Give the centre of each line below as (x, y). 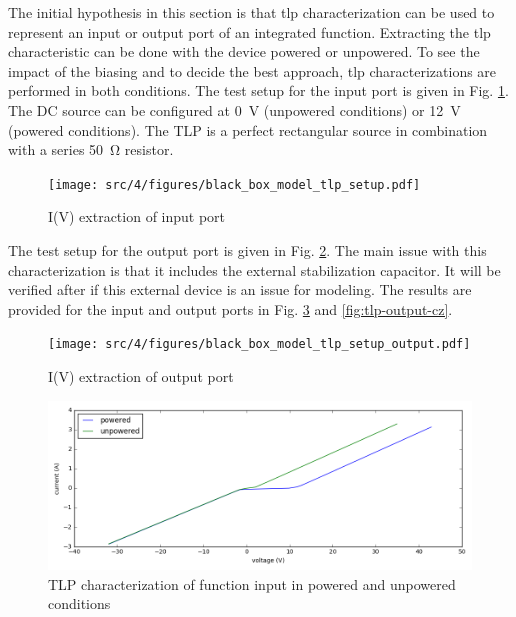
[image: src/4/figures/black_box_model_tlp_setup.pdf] (234, 184)
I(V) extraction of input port (137, 216)
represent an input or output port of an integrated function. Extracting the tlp (249, 31)
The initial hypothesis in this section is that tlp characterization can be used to (251, 12)
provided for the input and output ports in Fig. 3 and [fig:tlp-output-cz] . (230, 308)
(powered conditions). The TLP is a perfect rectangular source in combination (248, 129)
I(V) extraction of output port (141, 376)
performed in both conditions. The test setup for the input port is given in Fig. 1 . (258, 90)
